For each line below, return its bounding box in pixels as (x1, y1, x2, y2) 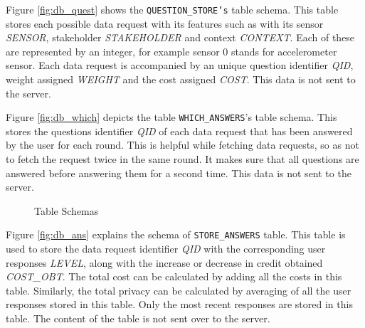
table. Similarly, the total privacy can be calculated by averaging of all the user (6, 282, 351, 297)
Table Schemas (34, 203, 99, 218)
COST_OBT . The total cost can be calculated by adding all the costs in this (6, 269, 342, 284)
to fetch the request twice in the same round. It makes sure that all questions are (6, 152, 359, 166)
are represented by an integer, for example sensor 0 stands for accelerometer (6, 43, 337, 58)
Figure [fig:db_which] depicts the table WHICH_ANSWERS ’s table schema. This (6, 110, 337, 125)
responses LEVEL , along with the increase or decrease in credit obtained (6, 255, 323, 270)
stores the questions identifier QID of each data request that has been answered (6, 123, 353, 138)
